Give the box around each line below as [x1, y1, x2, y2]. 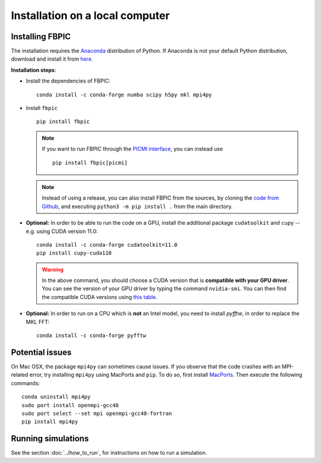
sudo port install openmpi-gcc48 [21, 402, 119, 408]
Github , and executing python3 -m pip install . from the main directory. [42, 203, 233, 210]
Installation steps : [11, 66, 56, 74]
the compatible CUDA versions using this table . [42, 293, 158, 300]
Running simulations [11, 434, 89, 444]
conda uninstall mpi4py [21, 393, 91, 401]
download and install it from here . [11, 55, 93, 62]
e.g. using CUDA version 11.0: [26, 228, 98, 235]
